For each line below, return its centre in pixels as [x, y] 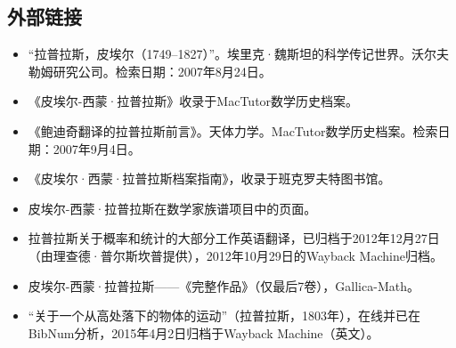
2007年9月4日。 [97, 148]
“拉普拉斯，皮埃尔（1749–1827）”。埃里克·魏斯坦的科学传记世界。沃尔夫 [238, 54]
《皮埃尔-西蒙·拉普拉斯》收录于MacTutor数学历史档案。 [193, 101]
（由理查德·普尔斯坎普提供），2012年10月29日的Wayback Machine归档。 [235, 255]
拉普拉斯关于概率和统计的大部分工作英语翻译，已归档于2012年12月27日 [234, 238]
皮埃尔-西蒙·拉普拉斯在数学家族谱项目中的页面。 [172, 208]
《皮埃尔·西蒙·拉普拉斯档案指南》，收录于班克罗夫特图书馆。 [209, 178]
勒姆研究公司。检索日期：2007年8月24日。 [150, 71]
